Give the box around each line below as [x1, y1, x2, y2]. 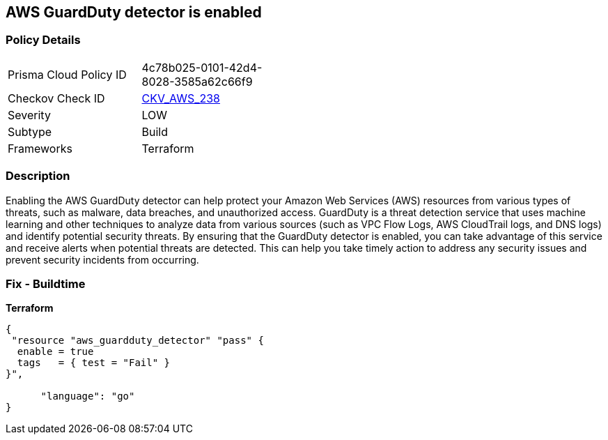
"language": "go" [40, 390, 135, 402]
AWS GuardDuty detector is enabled [6, 3, 262, 21]
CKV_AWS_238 [141, 91, 221, 105]
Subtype [8, 124, 52, 139]
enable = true [17, 346, 94, 358]
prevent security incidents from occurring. [6, 253, 199, 266]
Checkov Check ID [8, 91, 105, 105]
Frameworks [8, 141, 72, 155]
